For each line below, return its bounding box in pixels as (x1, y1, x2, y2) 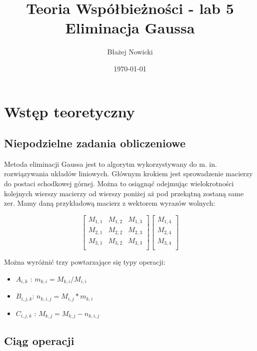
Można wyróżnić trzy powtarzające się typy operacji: (4, 257, 165, 267)
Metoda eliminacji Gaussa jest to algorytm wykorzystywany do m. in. (4, 158, 217, 169)
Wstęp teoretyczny (4, 101, 135, 121)
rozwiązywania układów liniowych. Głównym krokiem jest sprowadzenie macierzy (4, 168, 253, 179)
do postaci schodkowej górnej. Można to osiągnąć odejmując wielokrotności (4, 178, 234, 189)
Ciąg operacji (4, 333, 74, 348)
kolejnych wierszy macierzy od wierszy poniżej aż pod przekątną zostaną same (4, 188, 244, 198)
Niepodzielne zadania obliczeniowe (4, 135, 185, 151)
